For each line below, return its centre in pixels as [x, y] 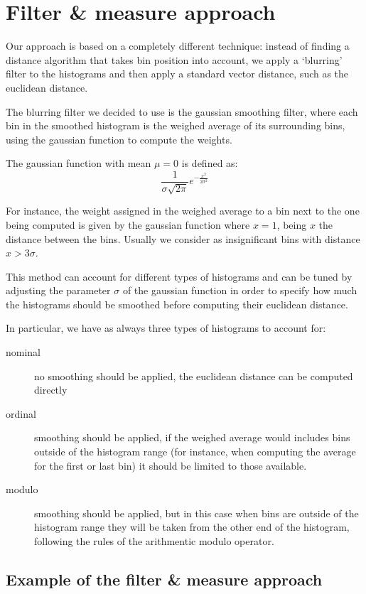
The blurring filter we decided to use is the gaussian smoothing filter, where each [182, 111]
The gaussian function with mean [79, 163]
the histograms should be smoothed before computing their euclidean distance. [177, 304]
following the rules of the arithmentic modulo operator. [154, 541]
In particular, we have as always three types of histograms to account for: [166, 328]
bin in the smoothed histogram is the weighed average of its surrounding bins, [176, 125]
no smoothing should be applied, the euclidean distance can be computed [194, 376]
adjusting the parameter [58, 290]
